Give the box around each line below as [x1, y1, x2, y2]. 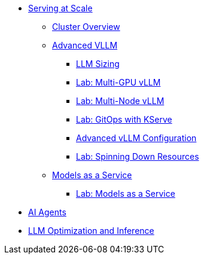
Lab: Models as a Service [76, 188, 175, 199]
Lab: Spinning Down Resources [76, 151, 199, 162]
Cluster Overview [52, 22, 120, 32]
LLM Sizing [76, 59, 120, 69]
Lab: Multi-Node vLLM [76, 96, 165, 106]
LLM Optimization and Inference [28, 226, 154, 236]
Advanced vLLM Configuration [76, 133, 197, 143]
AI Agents [28, 207, 66, 217]
